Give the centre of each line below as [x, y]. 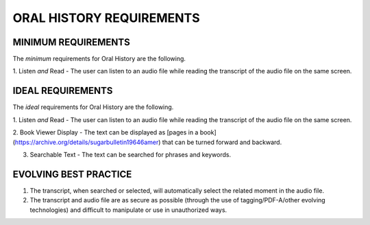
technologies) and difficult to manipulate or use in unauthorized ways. [128, 210]
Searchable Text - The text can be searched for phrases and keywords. [131, 154]
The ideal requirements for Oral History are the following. [93, 107]
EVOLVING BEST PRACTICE [72, 174]
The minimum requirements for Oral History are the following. [99, 59]
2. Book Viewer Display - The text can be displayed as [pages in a [106, 132]
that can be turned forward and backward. [222, 142]
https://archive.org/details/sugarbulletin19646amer [87, 142]
